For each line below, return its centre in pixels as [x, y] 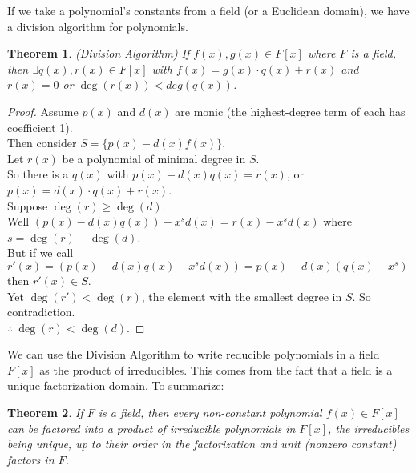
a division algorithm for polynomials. [98, 26]
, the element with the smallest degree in [242, 296]
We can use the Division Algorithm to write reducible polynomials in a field [194, 354]
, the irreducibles [369, 428]
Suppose [28, 205]
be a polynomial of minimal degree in [154, 158]
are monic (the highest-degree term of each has [290, 111]
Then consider [42, 143]
